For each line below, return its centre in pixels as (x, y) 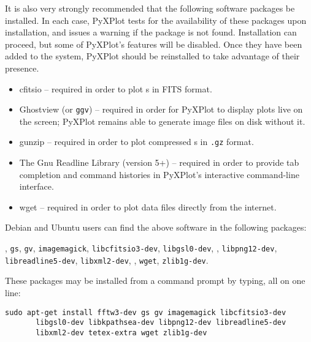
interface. (36, 186)
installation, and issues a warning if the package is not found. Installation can (151, 32)
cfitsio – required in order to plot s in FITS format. (116, 88)
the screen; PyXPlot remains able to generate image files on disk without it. (162, 121)
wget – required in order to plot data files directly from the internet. (148, 206)
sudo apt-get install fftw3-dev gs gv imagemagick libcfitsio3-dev (146, 312)
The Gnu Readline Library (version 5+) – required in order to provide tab (159, 162)
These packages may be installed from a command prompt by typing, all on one (155, 281)
